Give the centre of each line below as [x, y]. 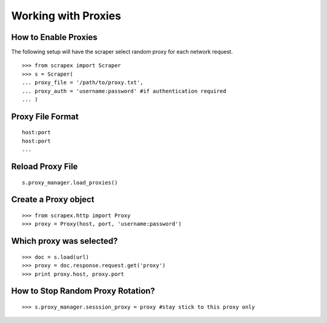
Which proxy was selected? [64, 241]
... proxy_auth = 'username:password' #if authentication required [124, 91]
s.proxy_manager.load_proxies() [70, 182]
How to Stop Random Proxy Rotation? [83, 291]
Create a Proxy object [53, 200]
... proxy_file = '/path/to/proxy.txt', [83, 83]
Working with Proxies [66, 16]
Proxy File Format [45, 116]
